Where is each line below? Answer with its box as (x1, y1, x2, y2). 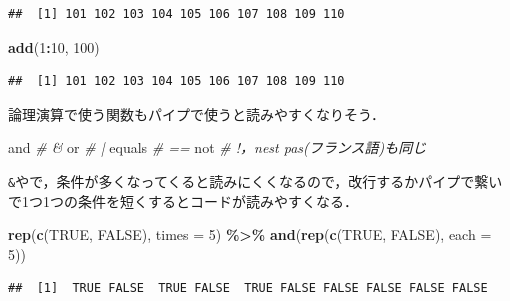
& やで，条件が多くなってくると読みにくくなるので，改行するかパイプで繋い (8, 170, 503, 191)
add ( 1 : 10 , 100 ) (8, 36, 100, 57)
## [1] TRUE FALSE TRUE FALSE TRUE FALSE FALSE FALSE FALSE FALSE (8, 281, 488, 296)
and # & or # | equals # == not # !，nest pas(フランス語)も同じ (8, 137, 427, 158)
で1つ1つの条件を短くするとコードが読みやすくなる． (8, 190, 358, 211)
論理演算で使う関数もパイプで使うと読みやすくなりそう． (8, 103, 385, 124)
